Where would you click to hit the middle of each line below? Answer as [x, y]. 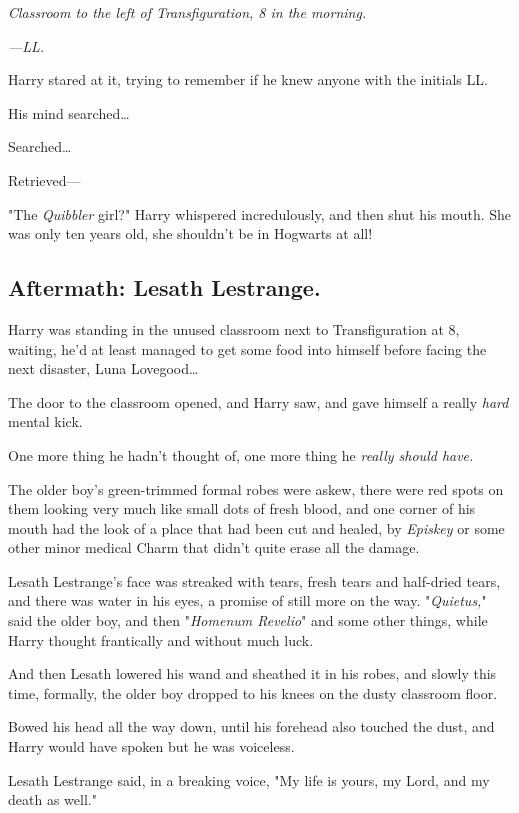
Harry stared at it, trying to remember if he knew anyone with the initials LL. [248, 79]
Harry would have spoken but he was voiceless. [151, 746]
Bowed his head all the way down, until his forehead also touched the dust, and [251, 726]
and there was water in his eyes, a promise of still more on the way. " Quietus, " [247, 600]
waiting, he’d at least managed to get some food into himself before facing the [247, 348]
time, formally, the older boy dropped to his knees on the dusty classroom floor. [253, 692]
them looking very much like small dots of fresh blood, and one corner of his [242, 508]
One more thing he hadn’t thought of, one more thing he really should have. [241, 454]
